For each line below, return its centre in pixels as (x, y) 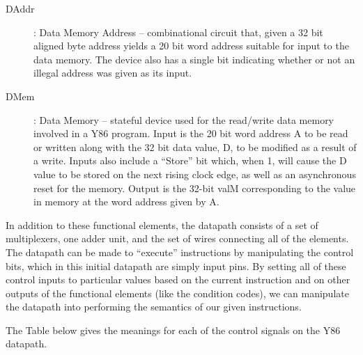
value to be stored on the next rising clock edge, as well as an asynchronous (195, 174)
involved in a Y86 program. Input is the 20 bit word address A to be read (191, 133)
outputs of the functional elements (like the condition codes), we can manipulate (177, 293)
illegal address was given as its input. (113, 73)
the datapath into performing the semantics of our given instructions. (154, 307)
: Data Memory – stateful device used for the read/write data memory (184, 119)
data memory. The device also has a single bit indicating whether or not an (194, 59)
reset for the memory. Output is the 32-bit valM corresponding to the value (195, 188)
